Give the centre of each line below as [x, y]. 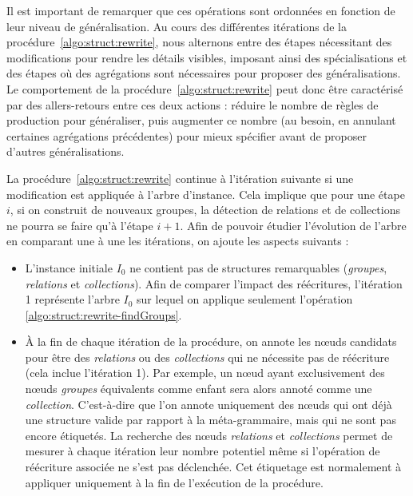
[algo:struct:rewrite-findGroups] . [103, 314]
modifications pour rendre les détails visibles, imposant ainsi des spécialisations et [207, 57]
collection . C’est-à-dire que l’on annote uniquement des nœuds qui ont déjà [208, 404]
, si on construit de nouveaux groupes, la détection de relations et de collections [205, 210]
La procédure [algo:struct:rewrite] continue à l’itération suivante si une [180, 178]
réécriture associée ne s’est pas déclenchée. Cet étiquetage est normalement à [213, 467]
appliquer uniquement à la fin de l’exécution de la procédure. [174, 482]
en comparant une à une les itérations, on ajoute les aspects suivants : [178, 241]
